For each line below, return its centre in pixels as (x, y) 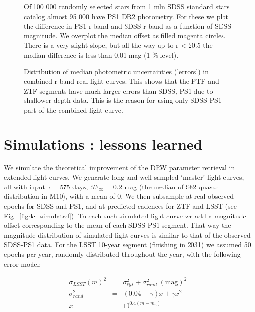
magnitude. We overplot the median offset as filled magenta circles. (125, 35)
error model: (23, 264)
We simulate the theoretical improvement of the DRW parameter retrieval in (120, 167)
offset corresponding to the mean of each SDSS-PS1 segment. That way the (118, 225)
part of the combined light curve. (73, 109)
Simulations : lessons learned (103, 143)
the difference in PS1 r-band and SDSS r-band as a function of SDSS (128, 26)
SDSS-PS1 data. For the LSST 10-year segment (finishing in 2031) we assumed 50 (127, 244)
